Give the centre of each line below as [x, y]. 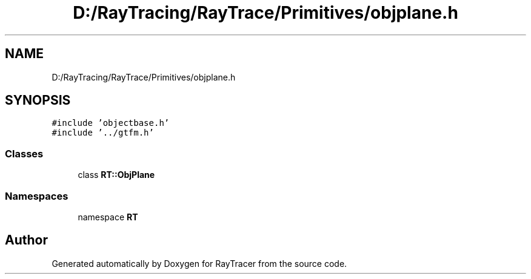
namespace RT [108, 217]
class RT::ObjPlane [116, 175]
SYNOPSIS [38, 100]
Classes [24, 153]
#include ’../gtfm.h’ [103, 133]
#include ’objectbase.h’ [111, 123]
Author [26, 240]
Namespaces [37, 196]
